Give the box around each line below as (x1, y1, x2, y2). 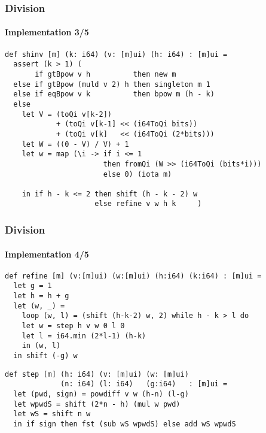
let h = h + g (13, 292, 69, 301)
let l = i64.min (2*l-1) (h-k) (22, 331, 146, 340)
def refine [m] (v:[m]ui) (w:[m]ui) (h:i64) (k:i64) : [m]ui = (5, 271, 262, 280)
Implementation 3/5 (5, 26, 89, 38)
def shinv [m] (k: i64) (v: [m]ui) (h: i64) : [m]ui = (5, 50, 228, 59)
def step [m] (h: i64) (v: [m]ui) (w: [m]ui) (5, 370, 189, 379)
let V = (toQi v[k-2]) (22, 110, 112, 119)
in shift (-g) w (13, 352, 78, 361)
